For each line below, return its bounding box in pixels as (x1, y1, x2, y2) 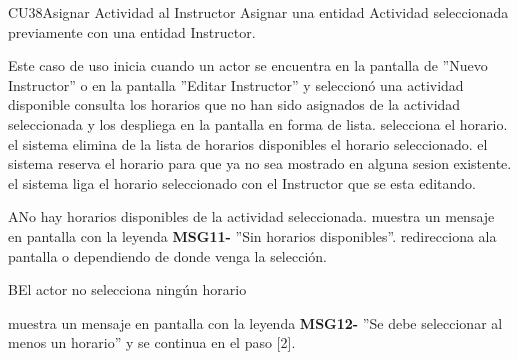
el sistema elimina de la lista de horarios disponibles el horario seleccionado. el (8, 133, 488, 154)
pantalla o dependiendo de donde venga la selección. (8, 245, 327, 266)
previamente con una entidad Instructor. (8, 21, 256, 42)
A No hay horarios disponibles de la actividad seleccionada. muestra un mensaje (8, 206, 495, 227)
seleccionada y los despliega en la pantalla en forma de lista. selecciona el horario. (8, 113, 508, 134)
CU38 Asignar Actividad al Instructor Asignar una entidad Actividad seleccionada (8, 2, 509, 22)
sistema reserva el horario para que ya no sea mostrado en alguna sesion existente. (8, 153, 512, 174)
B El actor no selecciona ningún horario (8, 279, 247, 300)
